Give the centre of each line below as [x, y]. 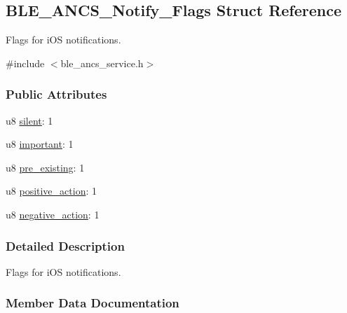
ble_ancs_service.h [102, 63]
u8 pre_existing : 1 [45, 167]
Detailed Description [65, 245]
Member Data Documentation [93, 303]
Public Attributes [56, 94]
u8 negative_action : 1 [53, 214]
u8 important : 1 [40, 144]
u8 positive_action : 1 [51, 191]
